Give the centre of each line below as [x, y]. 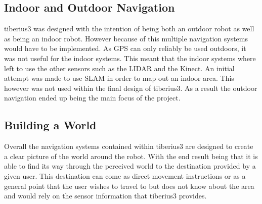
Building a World [50, 125]
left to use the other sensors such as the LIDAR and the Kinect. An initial [119, 68]
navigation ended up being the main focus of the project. [92, 98]
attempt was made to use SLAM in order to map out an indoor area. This [119, 78]
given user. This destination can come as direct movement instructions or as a [125, 175]
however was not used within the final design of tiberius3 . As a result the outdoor [131, 88]
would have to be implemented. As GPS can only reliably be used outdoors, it [125, 48]
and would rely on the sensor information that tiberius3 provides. [105, 196]
